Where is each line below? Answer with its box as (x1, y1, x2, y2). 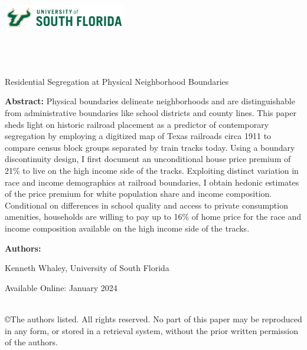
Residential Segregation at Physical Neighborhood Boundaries (5, 75, 229, 87)
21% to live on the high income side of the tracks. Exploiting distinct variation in (5, 164, 299, 177)
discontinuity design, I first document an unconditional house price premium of (5, 153, 291, 165)
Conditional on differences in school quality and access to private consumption (5, 199, 288, 211)
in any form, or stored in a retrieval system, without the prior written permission (5, 324, 298, 336)
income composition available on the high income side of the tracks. (5, 222, 250, 234)
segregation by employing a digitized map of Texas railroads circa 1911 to (5, 130, 272, 142)
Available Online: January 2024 (5, 281, 117, 293)
